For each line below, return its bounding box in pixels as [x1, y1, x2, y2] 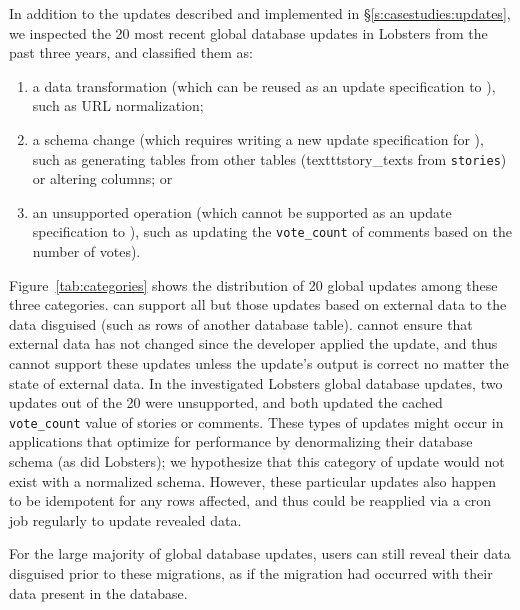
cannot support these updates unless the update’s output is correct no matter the [9, 353, 509, 374]
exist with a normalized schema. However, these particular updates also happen [9, 470, 497, 491]
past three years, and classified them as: [9, 42, 253, 63]
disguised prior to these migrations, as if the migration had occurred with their [9, 563, 493, 584]
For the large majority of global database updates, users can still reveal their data [9, 543, 511, 564]
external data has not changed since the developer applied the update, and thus [9, 333, 498, 354]
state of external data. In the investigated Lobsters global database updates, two [9, 372, 503, 393]
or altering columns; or [32, 168, 173, 189]
